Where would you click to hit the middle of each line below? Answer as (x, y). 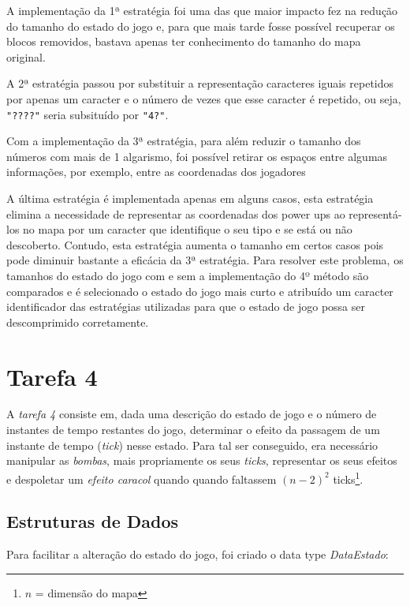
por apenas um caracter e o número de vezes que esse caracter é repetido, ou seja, (204, 98)
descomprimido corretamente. (78, 322)
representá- (375, 213)
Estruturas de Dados (93, 521)
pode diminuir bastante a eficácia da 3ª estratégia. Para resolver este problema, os (205, 260)
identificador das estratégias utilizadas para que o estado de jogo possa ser (186, 307)
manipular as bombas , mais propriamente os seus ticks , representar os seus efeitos (202, 460)
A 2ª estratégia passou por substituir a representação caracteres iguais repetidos (200, 83)
